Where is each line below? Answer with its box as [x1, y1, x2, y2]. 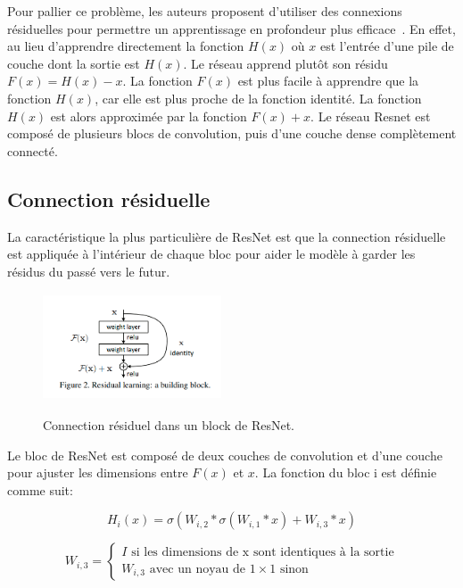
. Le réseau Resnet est [310, 106, 431, 125]
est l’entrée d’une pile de [319, 37, 454, 55]
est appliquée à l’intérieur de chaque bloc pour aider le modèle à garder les [7, 244, 416, 263]
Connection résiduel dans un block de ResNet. [43, 415, 295, 434]
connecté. [7, 141, 58, 160]
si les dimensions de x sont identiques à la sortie [131, 545, 394, 559]
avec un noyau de [149, 562, 245, 576]
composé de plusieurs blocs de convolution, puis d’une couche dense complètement [7, 124, 457, 143]
